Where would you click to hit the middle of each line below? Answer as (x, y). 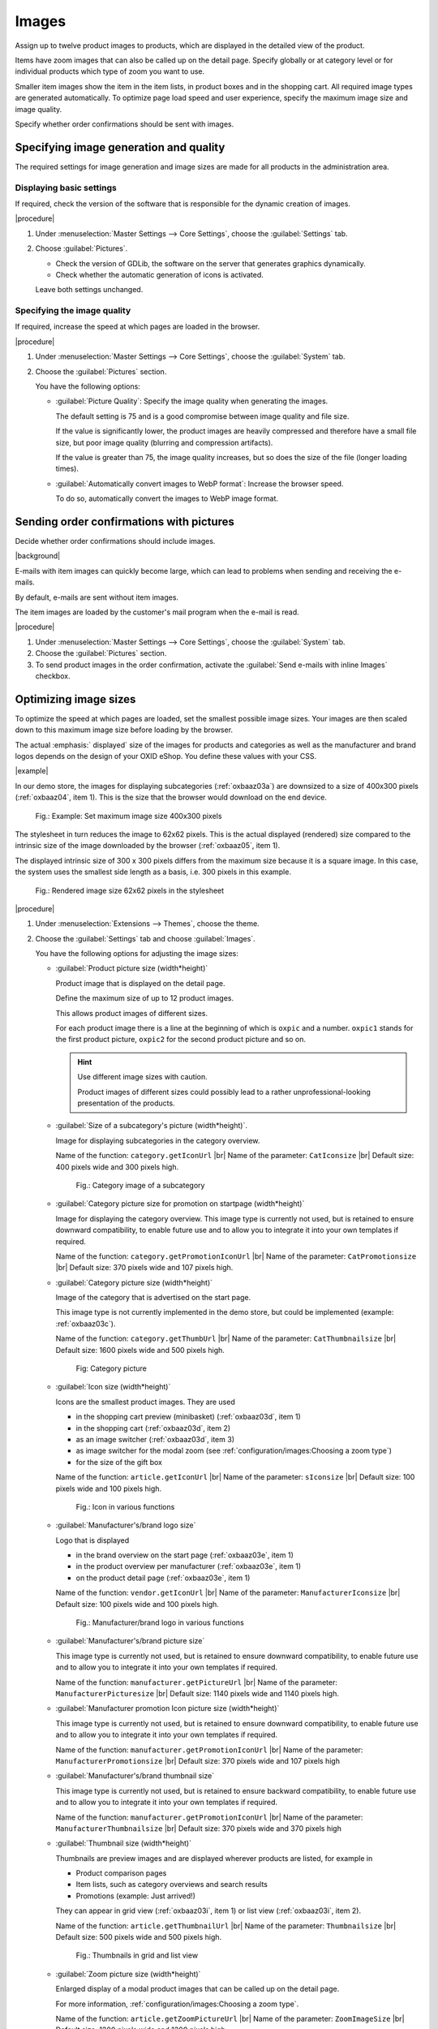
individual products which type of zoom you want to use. (110, 71)
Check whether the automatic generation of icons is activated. (159, 274)
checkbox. (53, 676)
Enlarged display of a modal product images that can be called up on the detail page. (198, 1989)
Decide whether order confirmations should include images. (115, 541)
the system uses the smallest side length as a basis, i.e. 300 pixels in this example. (153, 872)
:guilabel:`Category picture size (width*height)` (134, 1282)
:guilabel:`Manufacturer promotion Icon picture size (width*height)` (167, 1708)
